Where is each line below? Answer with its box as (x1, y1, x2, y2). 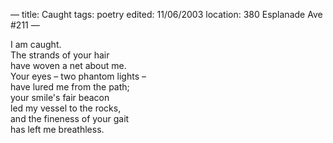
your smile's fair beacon (10, 92, 110, 103)
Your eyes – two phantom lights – (10, 70, 147, 82)
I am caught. (10, 39, 62, 50)
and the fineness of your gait (10, 113, 130, 124)
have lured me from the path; (10, 81, 130, 93)
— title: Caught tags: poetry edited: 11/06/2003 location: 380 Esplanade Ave (10, 9, 323, 20)
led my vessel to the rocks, (10, 102, 122, 114)
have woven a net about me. (10, 60, 127, 71)
